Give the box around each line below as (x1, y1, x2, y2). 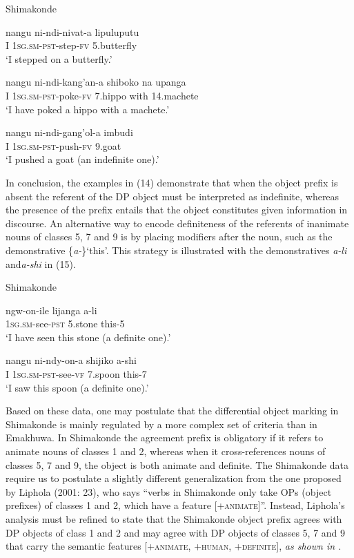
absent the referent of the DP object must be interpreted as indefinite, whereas (6, 189, 340, 203)
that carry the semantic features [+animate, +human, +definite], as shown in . (6, 539, 342, 553)
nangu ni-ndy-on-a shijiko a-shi (6, 353, 137, 367)
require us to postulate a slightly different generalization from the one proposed (6, 471, 342, 485)
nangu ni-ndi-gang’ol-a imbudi (6, 125, 133, 139)
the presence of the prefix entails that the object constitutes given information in (6, 202, 348, 217)
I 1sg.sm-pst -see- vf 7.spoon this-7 (6, 367, 147, 381)
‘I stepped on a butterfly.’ (6, 51, 112, 66)
